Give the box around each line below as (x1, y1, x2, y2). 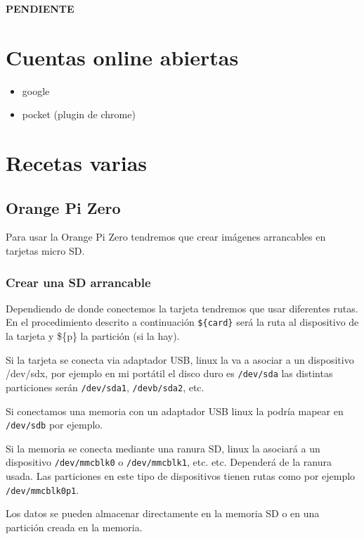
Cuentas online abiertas (6, 42, 239, 71)
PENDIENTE (6, 1, 74, 15)
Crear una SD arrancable (6, 273, 151, 291)
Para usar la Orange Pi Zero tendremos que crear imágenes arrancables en (6, 229, 326, 244)
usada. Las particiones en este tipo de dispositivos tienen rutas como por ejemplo (6, 469, 356, 483)
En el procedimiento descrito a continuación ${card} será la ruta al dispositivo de (6, 315, 359, 329)
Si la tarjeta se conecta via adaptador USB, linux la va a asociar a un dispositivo (6, 352, 354, 367)
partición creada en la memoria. (6, 519, 143, 534)
